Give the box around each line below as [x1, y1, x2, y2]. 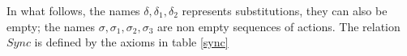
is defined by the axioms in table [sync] [34, 34, 229, 50]
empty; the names [6, 18, 95, 34]
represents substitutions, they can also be [182, 2, 388, 18]
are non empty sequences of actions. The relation [157, 18, 401, 34]
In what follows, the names [6, 2, 140, 18]
